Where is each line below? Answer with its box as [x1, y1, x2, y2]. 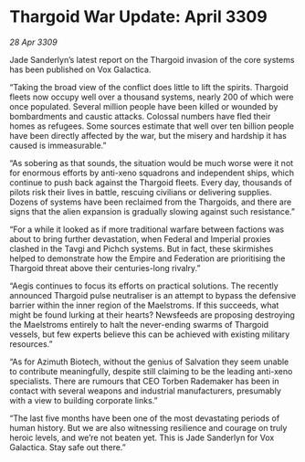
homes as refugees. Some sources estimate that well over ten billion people [9, 121, 295, 131]
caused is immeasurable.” [9, 140, 107, 151]
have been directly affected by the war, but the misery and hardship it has [9, 130, 288, 141]
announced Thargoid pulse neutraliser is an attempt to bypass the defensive [9, 289, 297, 300]
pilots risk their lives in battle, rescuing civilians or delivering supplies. [9, 186, 272, 197]
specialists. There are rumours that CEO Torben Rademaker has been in [9, 375, 279, 386]
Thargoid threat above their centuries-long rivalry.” [9, 262, 201, 273]
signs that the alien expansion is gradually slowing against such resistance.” [9, 205, 295, 216]
